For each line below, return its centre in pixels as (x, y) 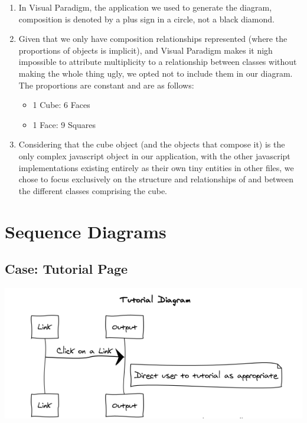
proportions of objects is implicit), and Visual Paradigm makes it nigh (146, 50)
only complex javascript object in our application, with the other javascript (154, 155)
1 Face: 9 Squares (64, 124)
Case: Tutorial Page (66, 269)
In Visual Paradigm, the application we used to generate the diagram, (145, 7)
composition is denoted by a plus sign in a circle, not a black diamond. (146, 19)
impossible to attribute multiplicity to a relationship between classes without (158, 62)
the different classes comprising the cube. (93, 190)
